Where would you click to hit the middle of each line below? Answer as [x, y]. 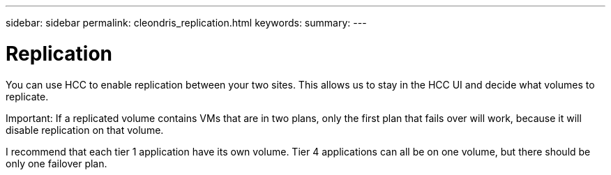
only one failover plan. [56, 163]
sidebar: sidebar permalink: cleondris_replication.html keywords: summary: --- [186, 23]
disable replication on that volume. [85, 130]
